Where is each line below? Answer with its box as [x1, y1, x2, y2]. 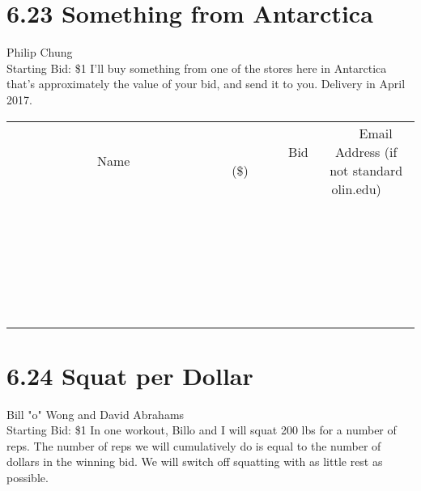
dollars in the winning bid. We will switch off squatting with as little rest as [6, 453, 383, 470]
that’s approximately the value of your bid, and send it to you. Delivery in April [6, 75, 406, 92]
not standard [330, 160, 403, 180]
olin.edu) [331, 179, 381, 198]
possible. [6, 469, 49, 485]
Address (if [335, 142, 398, 161]
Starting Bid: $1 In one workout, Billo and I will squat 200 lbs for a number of [6, 421, 397, 438]
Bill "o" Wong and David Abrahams [6, 405, 185, 422]
